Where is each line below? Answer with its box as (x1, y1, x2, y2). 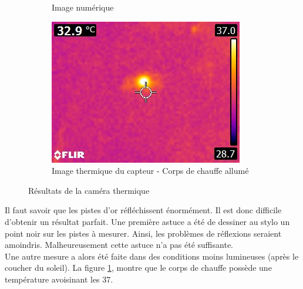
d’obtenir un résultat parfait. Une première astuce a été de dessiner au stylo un (5, 215, 290, 227)
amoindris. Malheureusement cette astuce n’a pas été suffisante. (5, 238, 233, 251)
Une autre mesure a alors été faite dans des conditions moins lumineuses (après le (5, 250, 299, 262)
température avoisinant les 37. (5, 273, 113, 285)
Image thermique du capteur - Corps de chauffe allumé (52, 164, 249, 177)
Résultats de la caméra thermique (28, 184, 150, 196)
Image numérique (52, 1, 114, 13)
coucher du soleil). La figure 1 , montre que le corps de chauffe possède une (5, 261, 272, 274)
